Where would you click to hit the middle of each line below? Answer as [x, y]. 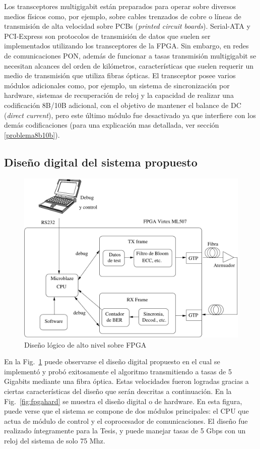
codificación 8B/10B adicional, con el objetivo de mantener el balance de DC [123, 105]
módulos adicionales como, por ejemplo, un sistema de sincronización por [117, 85]
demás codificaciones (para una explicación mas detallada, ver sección [112, 125]
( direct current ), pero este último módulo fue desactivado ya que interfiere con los [130, 115]
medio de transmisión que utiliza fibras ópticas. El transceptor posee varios [120, 75]
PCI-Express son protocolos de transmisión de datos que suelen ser [107, 36]
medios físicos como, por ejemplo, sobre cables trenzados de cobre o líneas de [123, 16]
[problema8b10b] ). [32, 134]
